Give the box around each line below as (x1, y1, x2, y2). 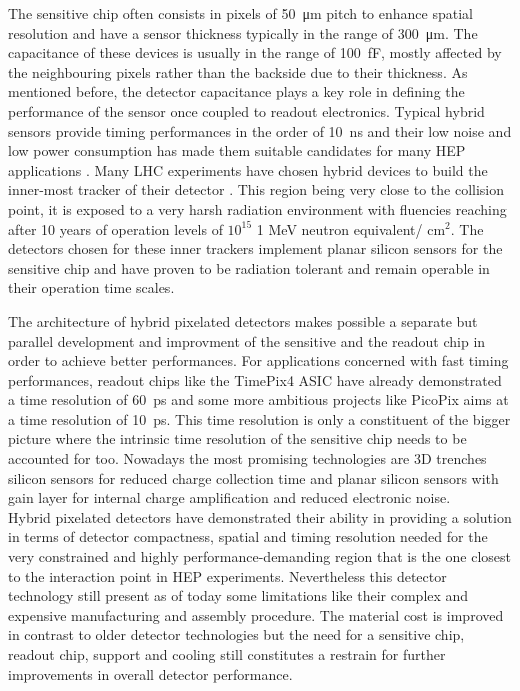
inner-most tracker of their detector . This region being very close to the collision (8, 179, 505, 200)
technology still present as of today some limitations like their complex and (8, 585, 469, 606)
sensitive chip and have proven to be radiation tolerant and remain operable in (8, 257, 490, 278)
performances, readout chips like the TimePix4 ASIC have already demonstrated (8, 369, 502, 390)
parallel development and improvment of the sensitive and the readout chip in (8, 330, 486, 351)
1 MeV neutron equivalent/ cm (256, 218, 446, 239)
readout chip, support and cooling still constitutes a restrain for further (8, 644, 446, 664)
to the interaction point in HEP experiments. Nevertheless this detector (8, 565, 447, 586)
